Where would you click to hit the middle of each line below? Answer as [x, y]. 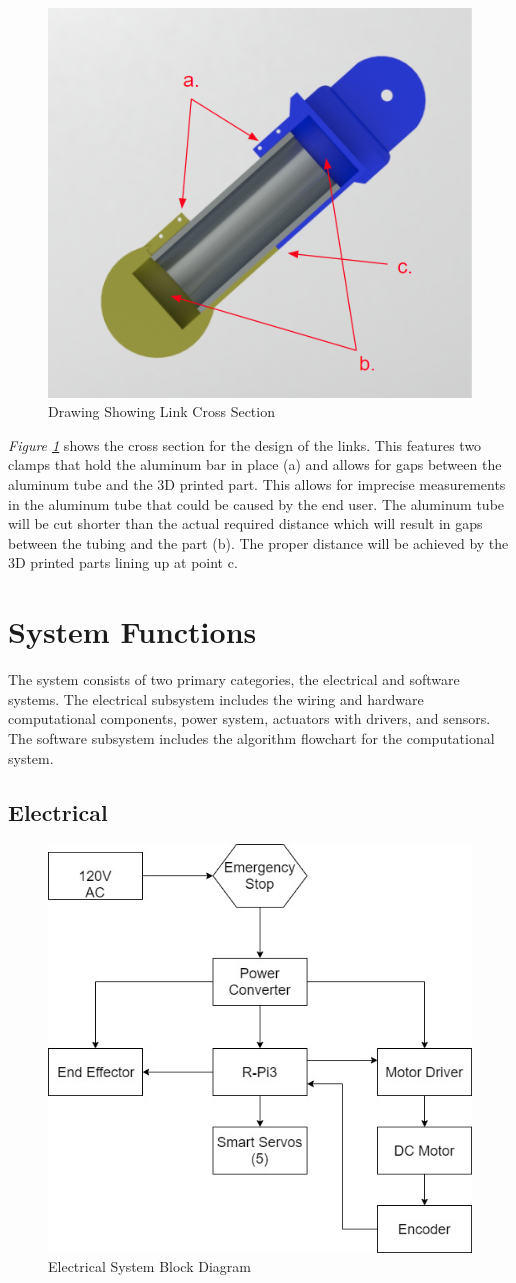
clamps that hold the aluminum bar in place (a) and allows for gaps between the [255, 464]
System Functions [132, 631]
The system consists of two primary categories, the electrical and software [234, 679]
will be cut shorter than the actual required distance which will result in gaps [245, 523]
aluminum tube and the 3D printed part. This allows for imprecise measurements [257, 484]
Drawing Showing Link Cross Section [161, 411]
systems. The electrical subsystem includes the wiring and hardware [216, 698]
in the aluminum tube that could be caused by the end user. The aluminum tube [256, 503]
